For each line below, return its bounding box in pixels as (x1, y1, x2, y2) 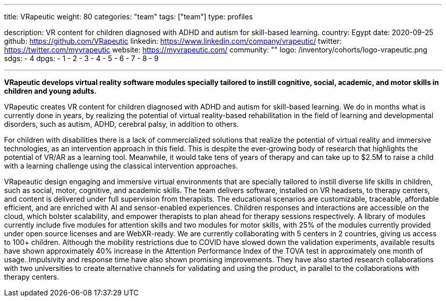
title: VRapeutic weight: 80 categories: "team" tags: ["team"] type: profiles (4, 12, 253, 21)
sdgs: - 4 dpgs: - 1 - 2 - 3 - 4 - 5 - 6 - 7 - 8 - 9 (4, 54, 159, 63)
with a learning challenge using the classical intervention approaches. (4, 161, 238, 170)
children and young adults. (4, 87, 97, 95)
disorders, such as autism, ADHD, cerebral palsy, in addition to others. (4, 120, 239, 128)
